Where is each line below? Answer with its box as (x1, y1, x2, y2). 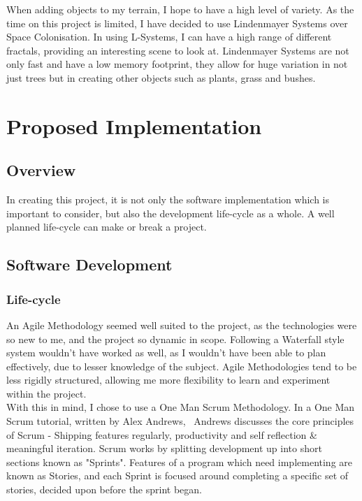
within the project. (6, 386, 87, 400)
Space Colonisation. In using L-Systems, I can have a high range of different (6, 29, 332, 44)
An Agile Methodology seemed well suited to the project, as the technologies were (6, 317, 357, 332)
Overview (6, 159, 76, 181)
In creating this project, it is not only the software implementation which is (6, 192, 330, 207)
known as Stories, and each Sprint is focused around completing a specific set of (6, 468, 349, 483)
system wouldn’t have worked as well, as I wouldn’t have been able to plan (6, 345, 326, 360)
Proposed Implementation (6, 111, 262, 140)
